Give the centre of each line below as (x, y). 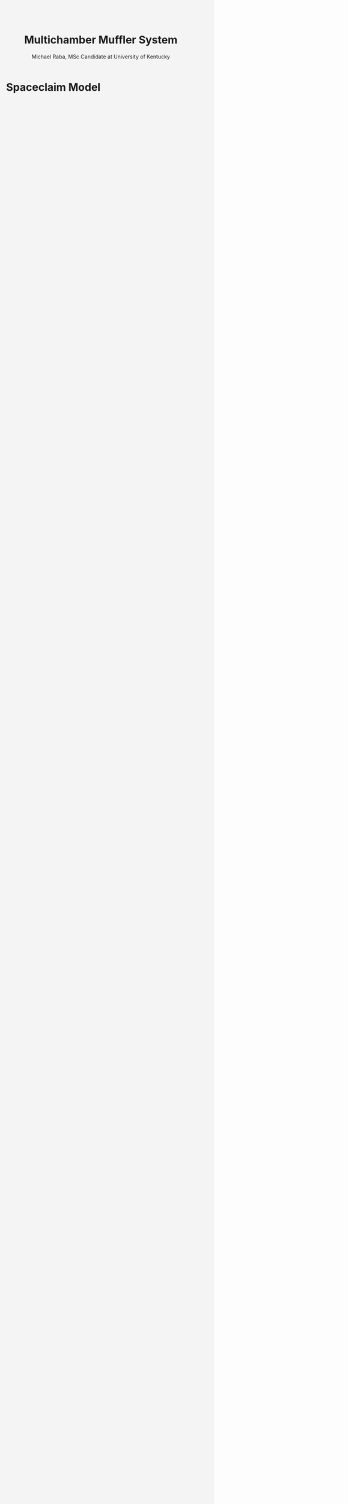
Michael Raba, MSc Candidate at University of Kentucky (101, 57)
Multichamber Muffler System (101, 40)
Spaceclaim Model (53, 87)
